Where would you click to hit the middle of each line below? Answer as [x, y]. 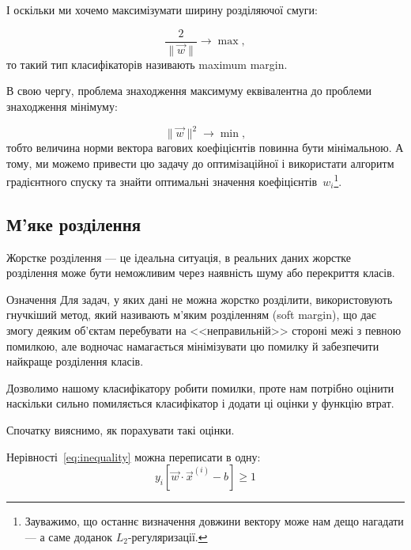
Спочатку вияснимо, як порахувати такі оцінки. [121, 429]
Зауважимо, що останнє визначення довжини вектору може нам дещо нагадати [214, 521]
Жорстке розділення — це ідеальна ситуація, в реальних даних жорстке [179, 257]
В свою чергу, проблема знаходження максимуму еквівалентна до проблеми [189, 91]
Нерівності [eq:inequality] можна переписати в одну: [134, 456]
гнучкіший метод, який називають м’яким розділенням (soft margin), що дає [191, 315]
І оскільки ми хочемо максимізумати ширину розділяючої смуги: [162, 9]
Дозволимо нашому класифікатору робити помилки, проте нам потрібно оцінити [200, 387]
